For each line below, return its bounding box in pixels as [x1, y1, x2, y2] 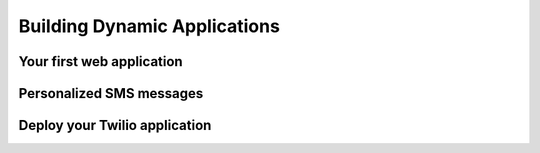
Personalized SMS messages [18, 85, 204, 102]
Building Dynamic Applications [18, 15, 280, 37]
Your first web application [18, 53, 184, 70]
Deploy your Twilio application [18, 117, 212, 134]
